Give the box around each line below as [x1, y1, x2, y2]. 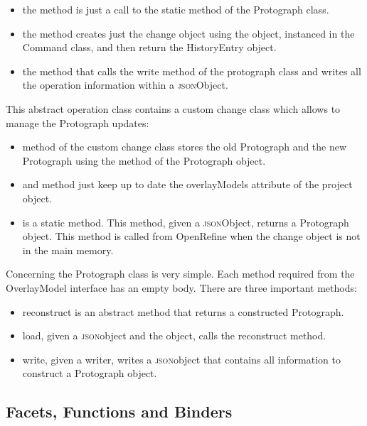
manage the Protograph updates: [6, 115, 149, 130]
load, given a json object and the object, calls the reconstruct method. [22, 328, 326, 343]
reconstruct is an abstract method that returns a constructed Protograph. [22, 304, 344, 319]
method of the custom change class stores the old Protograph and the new [22, 139, 347, 154]
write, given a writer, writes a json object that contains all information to [22, 351, 341, 366]
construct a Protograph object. [22, 366, 157, 381]
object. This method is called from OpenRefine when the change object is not [22, 229, 361, 244]
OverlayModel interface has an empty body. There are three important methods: [6, 280, 357, 295]
